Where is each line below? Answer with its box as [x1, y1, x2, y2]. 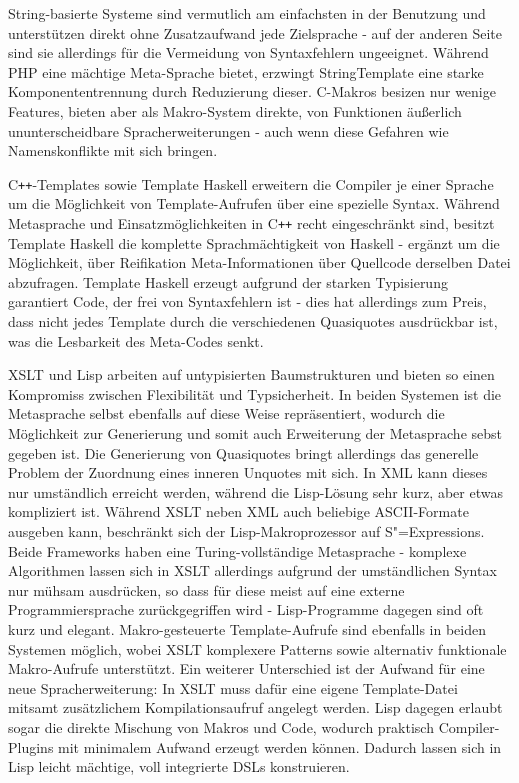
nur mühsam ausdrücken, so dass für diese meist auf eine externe [8, 579, 405, 600]
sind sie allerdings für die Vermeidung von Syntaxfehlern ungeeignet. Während [8, 42, 489, 63]
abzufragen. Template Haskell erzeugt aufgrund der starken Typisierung [8, 271, 448, 292]
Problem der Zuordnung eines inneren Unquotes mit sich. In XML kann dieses [8, 462, 488, 483]
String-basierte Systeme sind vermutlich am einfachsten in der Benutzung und [8, 3, 486, 23]
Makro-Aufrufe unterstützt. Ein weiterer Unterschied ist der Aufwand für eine [8, 658, 485, 679]
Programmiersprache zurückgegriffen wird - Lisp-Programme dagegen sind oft [8, 599, 484, 620]
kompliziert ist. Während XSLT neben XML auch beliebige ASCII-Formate [8, 501, 469, 522]
